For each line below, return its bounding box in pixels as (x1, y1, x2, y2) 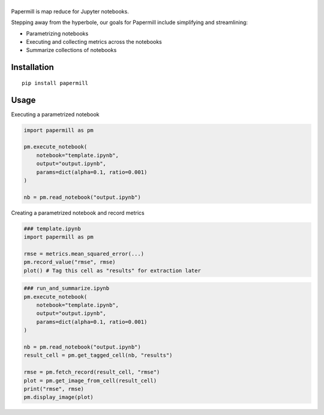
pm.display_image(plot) (23, 394, 94, 401)
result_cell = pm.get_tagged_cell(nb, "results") (23, 352, 173, 359)
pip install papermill (22, 80, 89, 86)
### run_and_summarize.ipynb (23, 285, 110, 292)
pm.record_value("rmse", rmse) (23, 259, 116, 266)
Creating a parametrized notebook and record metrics (11, 209, 145, 216)
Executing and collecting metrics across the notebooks (26, 38, 162, 45)
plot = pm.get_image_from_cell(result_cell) (23, 377, 157, 384)
